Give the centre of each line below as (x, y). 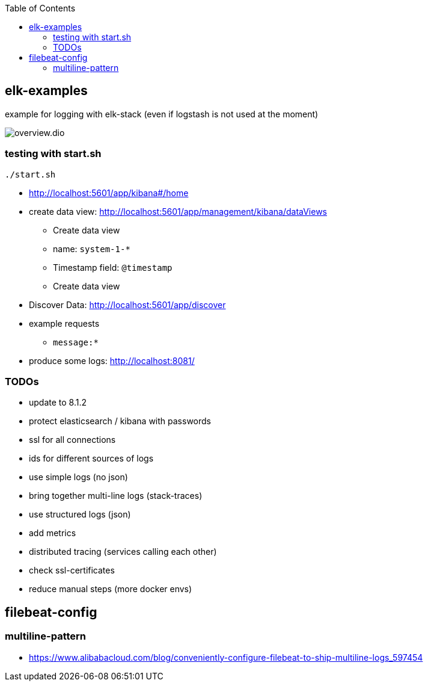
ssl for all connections (72, 440)
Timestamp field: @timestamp (113, 267)
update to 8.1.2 (58, 403)
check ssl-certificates (72, 570)
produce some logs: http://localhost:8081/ (112, 360)
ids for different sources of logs (91, 459)
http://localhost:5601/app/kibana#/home (109, 193)
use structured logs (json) (80, 514)
